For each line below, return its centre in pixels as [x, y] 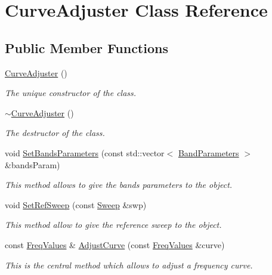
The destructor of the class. [55, 133]
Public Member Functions [86, 47]
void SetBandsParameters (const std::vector [85, 152]
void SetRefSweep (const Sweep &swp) [76, 204]
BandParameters [208, 152]
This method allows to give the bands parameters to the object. [119, 185]
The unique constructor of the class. [71, 93]
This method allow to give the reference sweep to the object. [113, 225]
